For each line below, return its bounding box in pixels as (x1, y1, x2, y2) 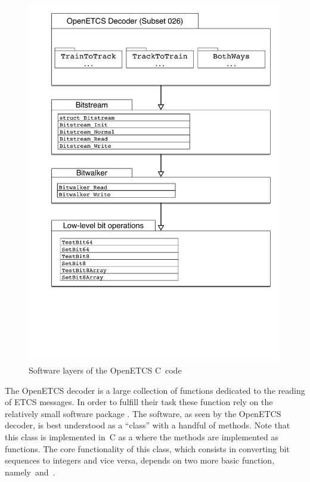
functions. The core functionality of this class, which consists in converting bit (5, 442, 290, 455)
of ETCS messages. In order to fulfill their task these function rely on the (5, 396, 273, 408)
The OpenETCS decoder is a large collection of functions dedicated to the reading (5, 384, 305, 396)
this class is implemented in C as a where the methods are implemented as (5, 431, 279, 443)
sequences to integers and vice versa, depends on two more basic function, (5, 454, 275, 467)
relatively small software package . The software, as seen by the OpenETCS (5, 407, 281, 419)
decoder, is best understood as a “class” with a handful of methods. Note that (5, 419, 290, 431)
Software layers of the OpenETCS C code (29, 364, 182, 377)
